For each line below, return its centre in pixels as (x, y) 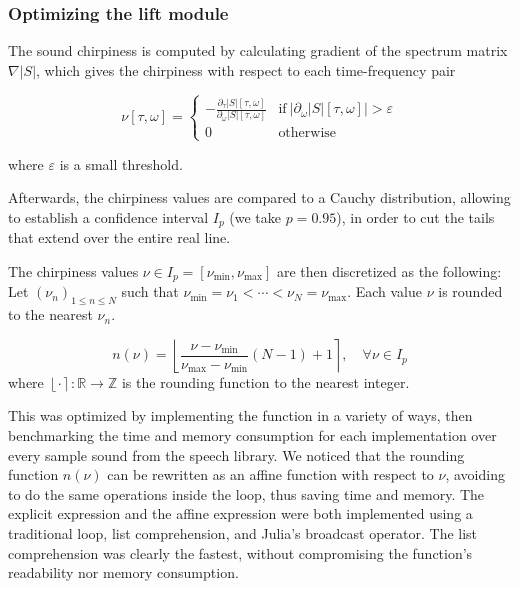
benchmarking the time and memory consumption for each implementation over (252, 434)
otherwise (307, 133)
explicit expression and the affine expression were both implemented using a (240, 513)
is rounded (470, 291)
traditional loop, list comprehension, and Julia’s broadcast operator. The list (243, 532)
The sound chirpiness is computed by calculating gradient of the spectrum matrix (258, 50)
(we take (255, 216)
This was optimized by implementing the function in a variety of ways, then (240, 415)
